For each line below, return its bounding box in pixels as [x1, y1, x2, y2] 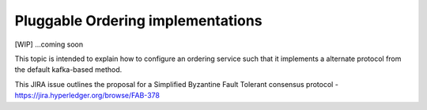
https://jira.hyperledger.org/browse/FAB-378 [14, 91, 160, 101]
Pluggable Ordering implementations [14, 12, 263, 29]
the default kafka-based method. [14, 65, 123, 74]
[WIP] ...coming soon [14, 40, 84, 49]
